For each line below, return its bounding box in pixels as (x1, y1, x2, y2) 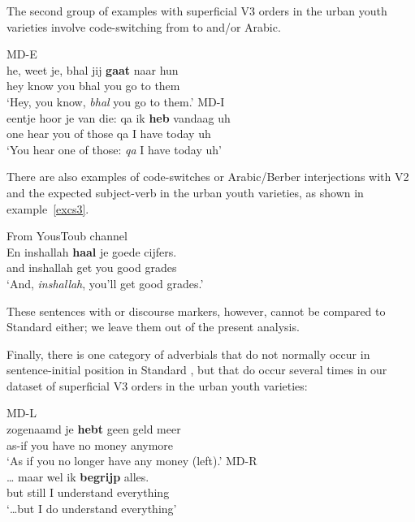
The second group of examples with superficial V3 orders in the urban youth (6, 2, 387, 19)
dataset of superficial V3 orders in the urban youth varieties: (6, 377, 308, 394)
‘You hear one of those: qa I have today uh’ (6, 140, 222, 157)
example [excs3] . (6, 200, 89, 217)
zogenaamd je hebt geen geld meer (6, 421, 181, 438)
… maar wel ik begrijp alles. (6, 468, 149, 485)
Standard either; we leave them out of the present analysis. (6, 318, 300, 335)
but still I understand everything (6, 484, 170, 501)
